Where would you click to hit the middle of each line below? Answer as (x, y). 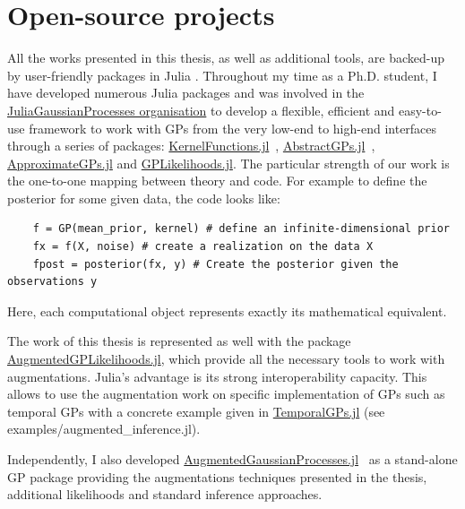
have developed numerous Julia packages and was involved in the (186, 93)
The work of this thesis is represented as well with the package (179, 341)
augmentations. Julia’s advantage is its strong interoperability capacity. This (217, 376)
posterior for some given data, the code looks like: (144, 198)
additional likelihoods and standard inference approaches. (165, 494)
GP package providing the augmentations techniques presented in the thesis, (217, 476)
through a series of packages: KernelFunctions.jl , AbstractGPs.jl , (191, 146)
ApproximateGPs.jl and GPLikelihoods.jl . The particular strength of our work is (228, 163)
